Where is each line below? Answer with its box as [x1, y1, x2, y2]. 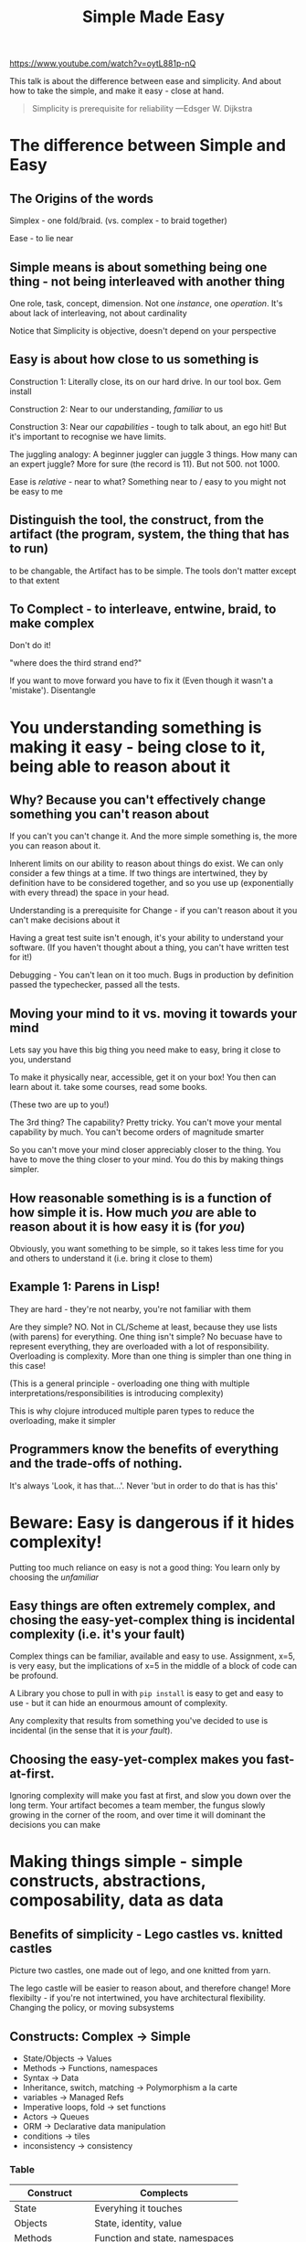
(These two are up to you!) [9, 1099, 110, 1110]
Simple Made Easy [81, 6, 226, 27]
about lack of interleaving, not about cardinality [9, 308, 187, 318]
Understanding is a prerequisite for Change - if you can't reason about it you [9, 905, 298, 916]
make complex [9, 615, 95, 632]
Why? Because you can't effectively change [9, 793, 267, 808]
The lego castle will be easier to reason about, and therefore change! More [9, 1982, 291, 1994]
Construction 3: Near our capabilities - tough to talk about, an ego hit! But [9, 421, 287, 432]
